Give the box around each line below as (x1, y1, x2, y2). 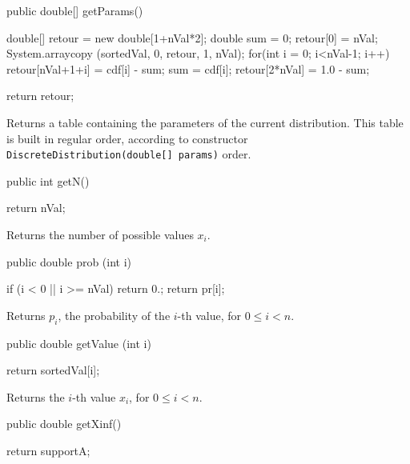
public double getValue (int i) (6, 334, 151, 351)
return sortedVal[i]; (6, 362, 100, 378)
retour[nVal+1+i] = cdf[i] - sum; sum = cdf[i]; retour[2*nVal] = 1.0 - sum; (6, 60, 370, 77)
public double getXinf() (6, 415, 122, 432)
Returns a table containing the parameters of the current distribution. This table (6, 114, 404, 130)
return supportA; (6, 442, 90, 458)
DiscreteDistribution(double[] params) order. (6, 146, 251, 162)
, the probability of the (58, 306, 171, 323)
